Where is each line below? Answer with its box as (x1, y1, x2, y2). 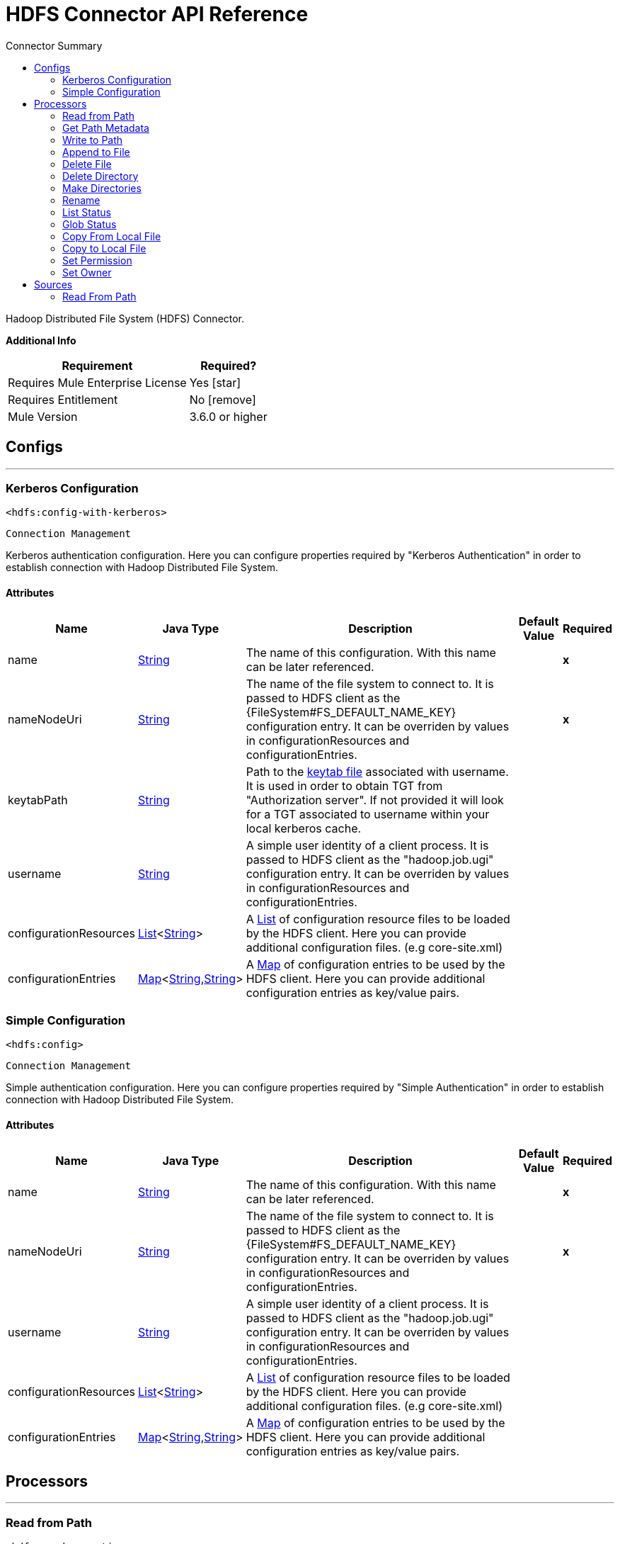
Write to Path (62, 133, 123, 146)
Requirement (62, 358, 133, 373)
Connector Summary (6, 39, 103, 52)
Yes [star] (189, 375, 241, 390)
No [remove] (189, 392, 256, 407)
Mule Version (8, 409, 78, 424)
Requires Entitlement (8, 392, 118, 407)
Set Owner (62, 266, 112, 278)
